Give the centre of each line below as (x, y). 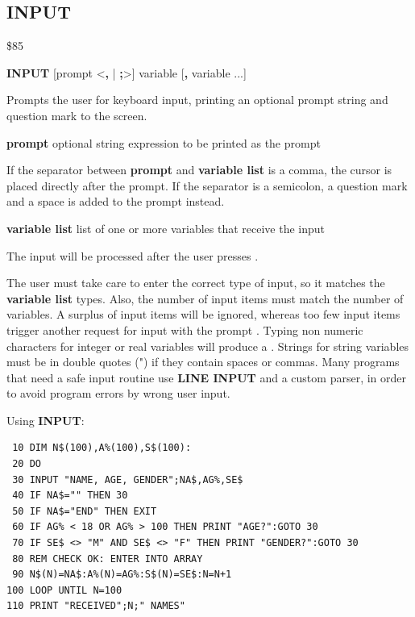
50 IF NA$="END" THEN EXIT (85, 511)
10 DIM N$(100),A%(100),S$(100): (102, 448)
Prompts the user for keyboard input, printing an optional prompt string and (197, 100)
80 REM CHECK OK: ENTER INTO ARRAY (108, 559)
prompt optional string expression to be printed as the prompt (164, 142)
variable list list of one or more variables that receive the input (166, 228)
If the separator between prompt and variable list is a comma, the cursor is (199, 170)
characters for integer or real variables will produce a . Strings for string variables (208, 346)
